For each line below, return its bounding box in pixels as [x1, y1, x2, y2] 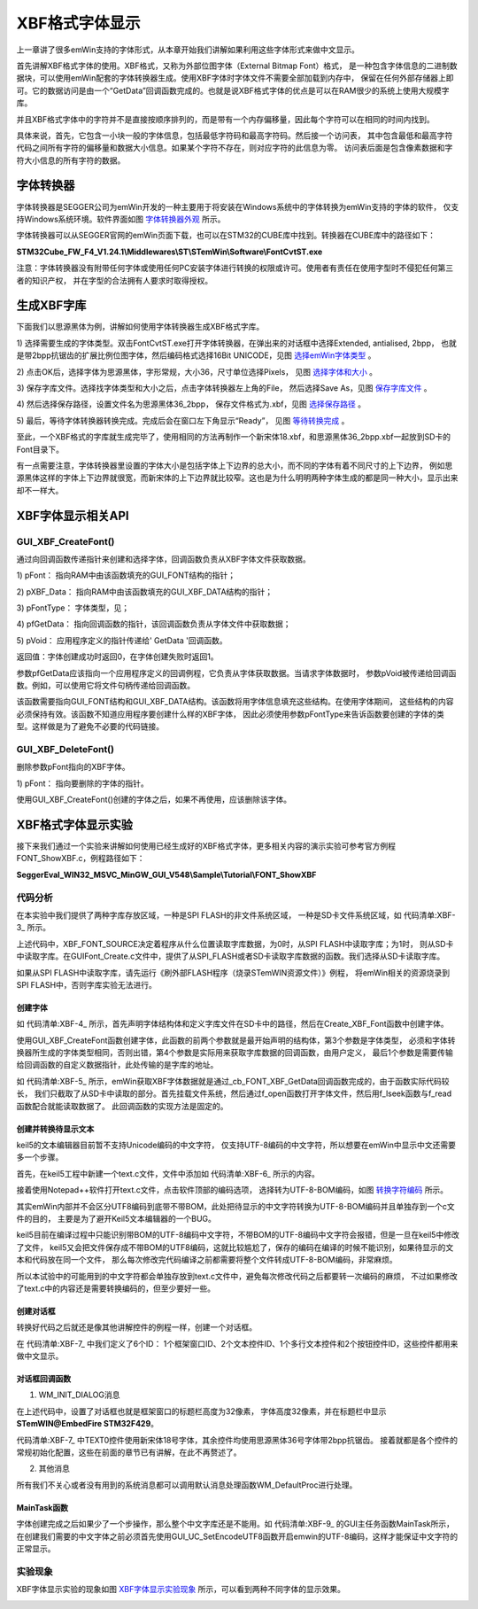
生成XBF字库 [16, 298, 87, 314]
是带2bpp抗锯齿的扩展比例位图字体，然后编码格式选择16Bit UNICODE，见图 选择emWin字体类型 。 [16, 350, 376, 361]
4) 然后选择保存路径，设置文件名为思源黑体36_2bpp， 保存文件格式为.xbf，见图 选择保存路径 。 [16, 399, 366, 409]
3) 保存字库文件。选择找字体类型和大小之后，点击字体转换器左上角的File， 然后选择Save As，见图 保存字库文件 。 [16, 383, 433, 393]
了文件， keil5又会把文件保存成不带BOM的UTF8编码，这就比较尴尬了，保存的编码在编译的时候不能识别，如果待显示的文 [16, 1241, 454, 1253]
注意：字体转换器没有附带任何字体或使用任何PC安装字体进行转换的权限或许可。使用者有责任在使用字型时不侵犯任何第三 [16, 262, 454, 274]
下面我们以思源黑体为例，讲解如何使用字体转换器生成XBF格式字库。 [16, 322, 265, 332]
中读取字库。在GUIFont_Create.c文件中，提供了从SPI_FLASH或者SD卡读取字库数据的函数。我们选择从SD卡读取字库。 [16, 951, 445, 961]
